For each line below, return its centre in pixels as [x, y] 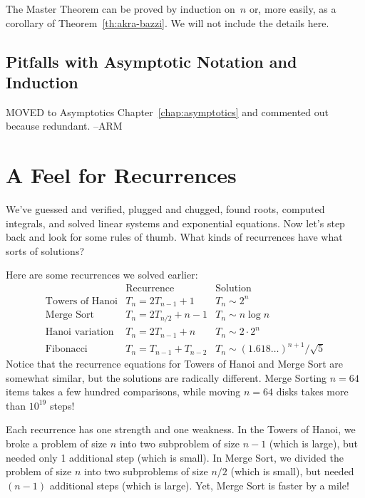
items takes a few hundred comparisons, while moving [123, 391]
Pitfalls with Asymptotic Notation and [151, 61]
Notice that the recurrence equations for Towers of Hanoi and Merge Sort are [174, 364]
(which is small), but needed [292, 471]
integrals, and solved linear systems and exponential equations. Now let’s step [175, 223]
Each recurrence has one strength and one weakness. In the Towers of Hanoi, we [181, 429]
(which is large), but [314, 443]
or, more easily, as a [293, 9]
